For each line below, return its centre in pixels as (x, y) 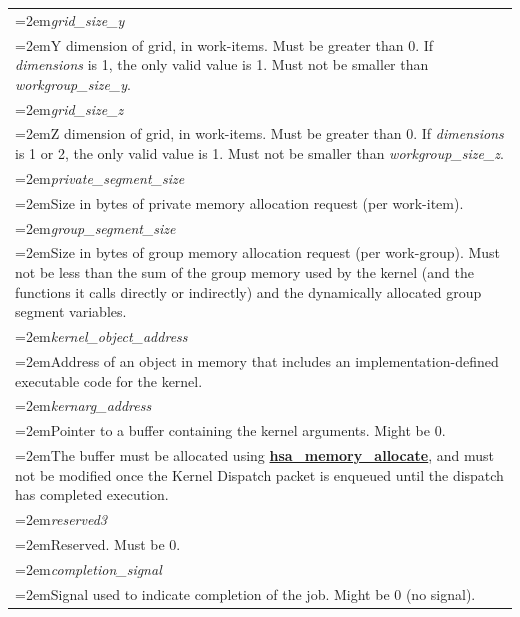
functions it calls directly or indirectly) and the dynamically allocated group (248, 291)
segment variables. (71, 311)
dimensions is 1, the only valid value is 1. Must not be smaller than (222, 64)
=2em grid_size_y (70, 19)
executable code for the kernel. (109, 380)
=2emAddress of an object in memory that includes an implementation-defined (257, 360)
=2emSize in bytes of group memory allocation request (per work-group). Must (258, 252)
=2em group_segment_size (95, 227)
